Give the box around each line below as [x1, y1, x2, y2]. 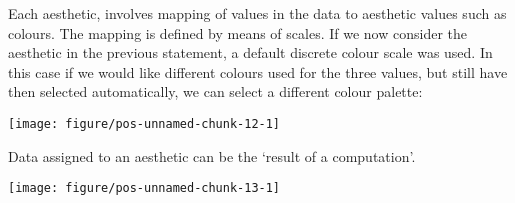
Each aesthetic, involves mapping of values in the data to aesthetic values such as [8, 3, 507, 23]
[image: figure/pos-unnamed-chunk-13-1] [8, 181, 281, 196]
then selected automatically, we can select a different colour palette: [8, 81, 423, 102]
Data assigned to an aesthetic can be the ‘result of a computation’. [8, 145, 416, 166]
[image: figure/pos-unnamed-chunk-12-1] [8, 116, 281, 131]
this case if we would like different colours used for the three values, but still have [8, 61, 508, 82]
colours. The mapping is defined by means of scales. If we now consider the [8, 22, 467, 43]
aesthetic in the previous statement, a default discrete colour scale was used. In [8, 42, 493, 63]
